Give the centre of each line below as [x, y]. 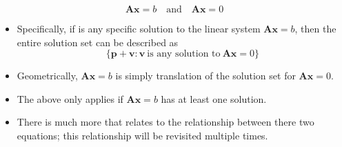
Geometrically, [47, 76]
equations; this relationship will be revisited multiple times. [142, 135]
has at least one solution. [214, 98]
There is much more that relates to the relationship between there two [165, 122]
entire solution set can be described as [98, 42]
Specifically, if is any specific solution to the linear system [139, 28]
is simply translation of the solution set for [205, 76]
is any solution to [184, 54]
